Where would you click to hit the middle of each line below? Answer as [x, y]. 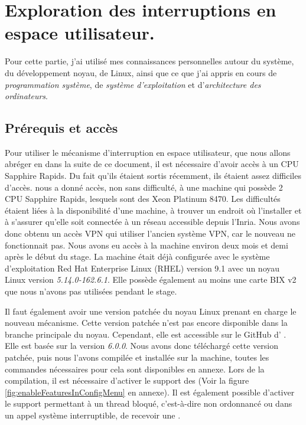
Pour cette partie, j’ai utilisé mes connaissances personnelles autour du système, [149, 61]
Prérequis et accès [61, 128]
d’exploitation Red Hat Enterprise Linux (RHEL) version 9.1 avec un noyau [142, 268]
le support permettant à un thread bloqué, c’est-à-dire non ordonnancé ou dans [149, 403]
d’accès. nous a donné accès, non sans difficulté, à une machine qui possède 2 [144, 187]
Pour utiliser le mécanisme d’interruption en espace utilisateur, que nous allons [148, 152]
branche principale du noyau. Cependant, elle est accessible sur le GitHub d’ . [146, 334]
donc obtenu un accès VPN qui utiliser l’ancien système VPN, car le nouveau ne [150, 233]
